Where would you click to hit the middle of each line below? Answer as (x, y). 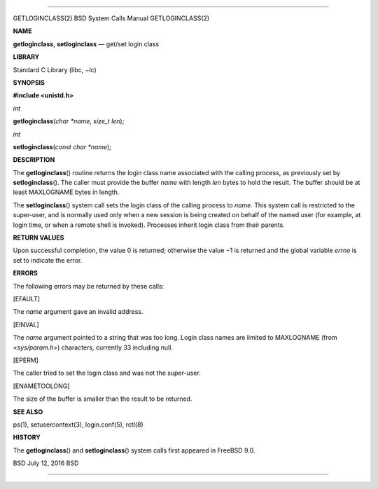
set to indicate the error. (48, 260)
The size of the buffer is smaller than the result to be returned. (103, 399)
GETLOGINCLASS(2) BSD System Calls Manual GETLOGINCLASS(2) (111, 18)
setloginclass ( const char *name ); (62, 146)
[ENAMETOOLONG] (41, 386)
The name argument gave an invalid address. (78, 312)
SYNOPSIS (29, 82)
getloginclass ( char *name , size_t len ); (69, 121)
